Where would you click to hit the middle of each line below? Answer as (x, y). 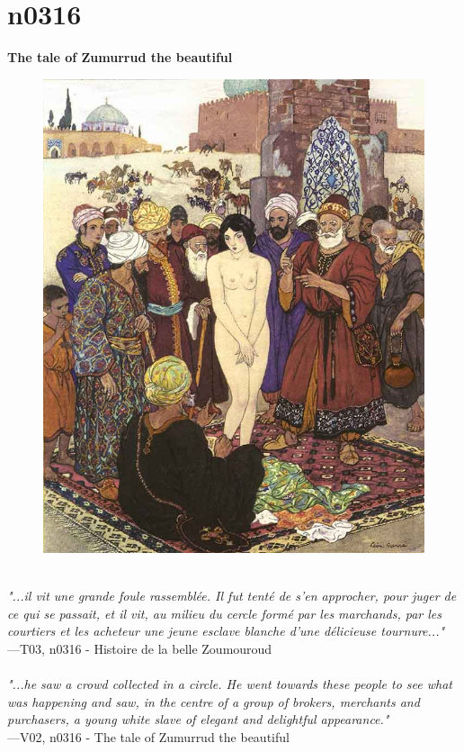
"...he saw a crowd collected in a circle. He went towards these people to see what (230, 684)
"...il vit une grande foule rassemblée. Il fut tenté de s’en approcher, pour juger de (232, 596)
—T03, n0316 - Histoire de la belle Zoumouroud (140, 649)
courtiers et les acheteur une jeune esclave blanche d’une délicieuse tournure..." (226, 631)
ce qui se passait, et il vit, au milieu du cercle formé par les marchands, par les (224, 613)
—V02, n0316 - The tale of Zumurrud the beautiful (148, 737)
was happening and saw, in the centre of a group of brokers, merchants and (214, 701)
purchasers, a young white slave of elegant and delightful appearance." (198, 719)
